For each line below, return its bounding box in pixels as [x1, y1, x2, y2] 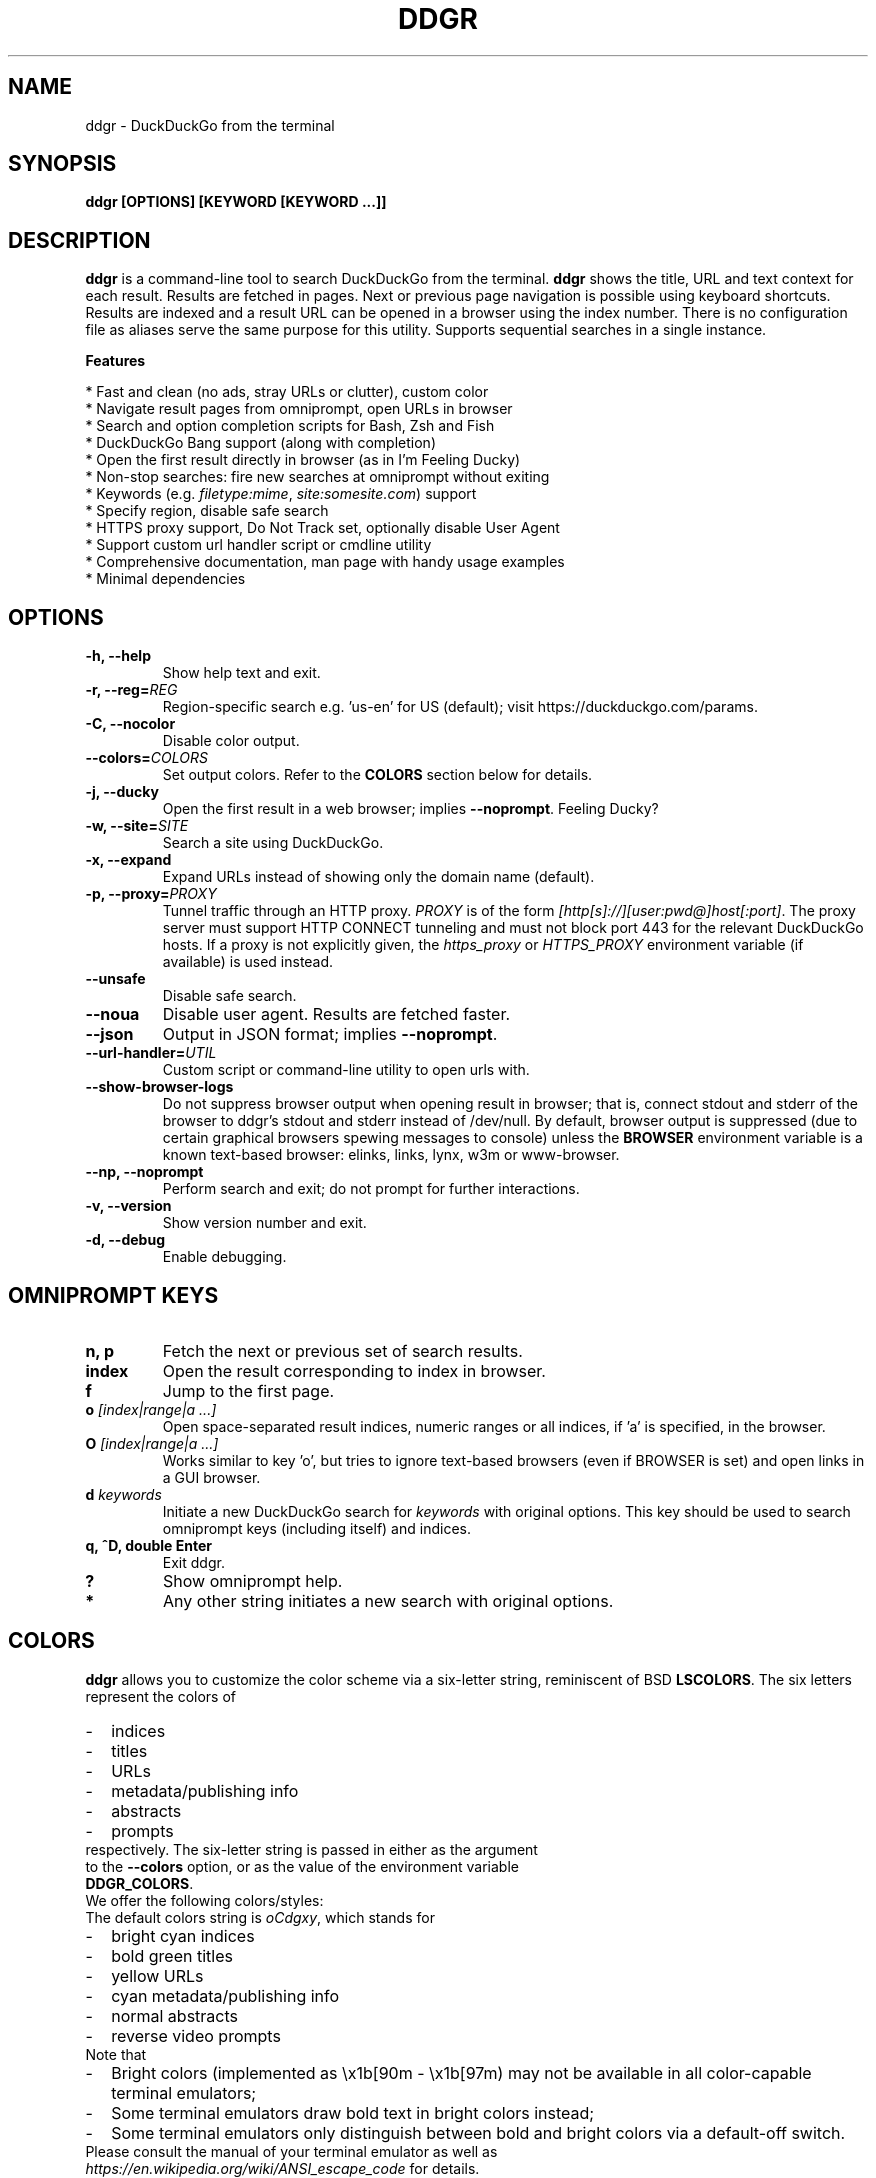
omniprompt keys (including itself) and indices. [162, 1519, 471, 1537]
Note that [85, 2045, 147, 2063]
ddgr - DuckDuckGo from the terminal [85, 116, 335, 134]
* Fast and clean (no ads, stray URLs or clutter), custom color [85, 383, 489, 401]
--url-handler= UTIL [85, 1044, 217, 1062]
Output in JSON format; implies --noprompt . [162, 1024, 498, 1045]
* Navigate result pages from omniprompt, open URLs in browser [85, 400, 513, 418]
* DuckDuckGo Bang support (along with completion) [85, 434, 436, 452]
